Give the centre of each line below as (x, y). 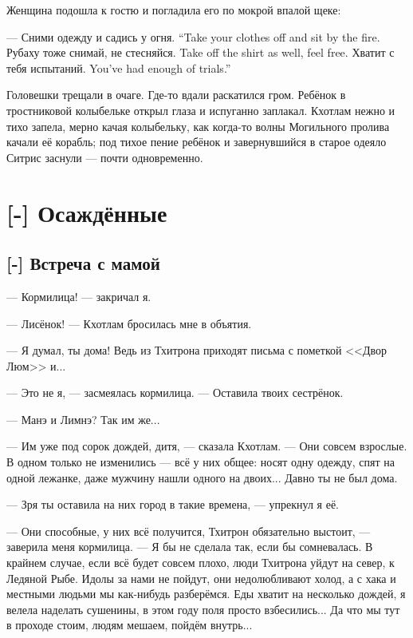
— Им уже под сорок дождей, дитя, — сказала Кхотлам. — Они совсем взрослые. (207, 446)
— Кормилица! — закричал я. (79, 296)
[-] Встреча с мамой (83, 263)
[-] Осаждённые (87, 212)
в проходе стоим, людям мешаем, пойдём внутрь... (130, 625)
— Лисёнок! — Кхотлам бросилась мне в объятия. (129, 323)
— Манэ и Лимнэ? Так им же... (83, 419)
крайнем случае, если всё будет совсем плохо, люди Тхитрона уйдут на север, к (201, 563)
